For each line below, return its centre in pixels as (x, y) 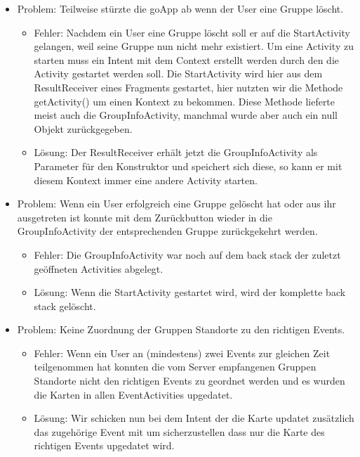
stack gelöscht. (65, 305)
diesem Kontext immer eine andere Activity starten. (146, 180)
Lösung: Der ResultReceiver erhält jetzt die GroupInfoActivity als (176, 152)
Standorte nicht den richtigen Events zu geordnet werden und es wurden (189, 381)
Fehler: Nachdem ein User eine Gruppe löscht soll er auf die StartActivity (192, 32)
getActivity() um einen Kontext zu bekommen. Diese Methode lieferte (185, 101)
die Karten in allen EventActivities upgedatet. (133, 394)
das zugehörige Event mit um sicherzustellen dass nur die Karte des (179, 431)
